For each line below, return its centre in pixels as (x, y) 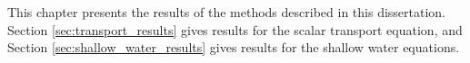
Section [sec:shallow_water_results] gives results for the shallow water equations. (234, 47)
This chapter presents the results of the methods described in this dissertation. (227, 12)
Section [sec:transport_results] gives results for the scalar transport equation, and (235, 29)
